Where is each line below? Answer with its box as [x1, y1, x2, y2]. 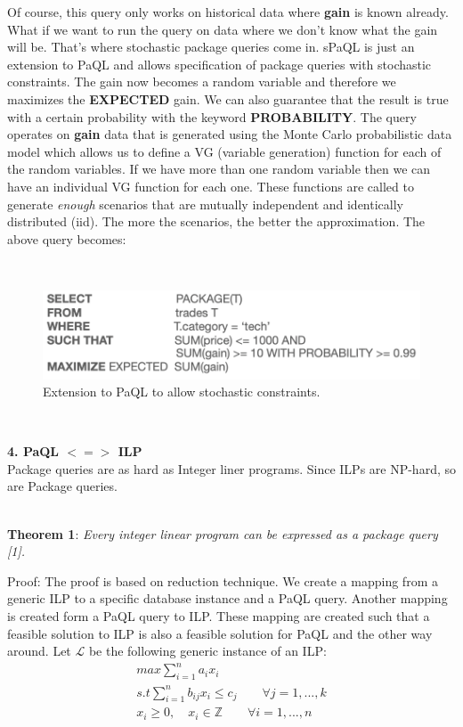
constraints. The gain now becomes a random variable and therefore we [7, 72, 396, 91]
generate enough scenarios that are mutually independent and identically [7, 194, 403, 213]
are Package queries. [7, 477, 118, 495]
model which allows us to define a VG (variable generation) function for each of [7, 142, 442, 160]
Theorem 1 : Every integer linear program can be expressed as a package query [7, 524, 438, 543]
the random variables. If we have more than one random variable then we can [7, 159, 431, 178]
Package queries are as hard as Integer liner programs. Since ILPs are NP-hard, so [7, 459, 456, 478]
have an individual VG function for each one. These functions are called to [7, 176, 414, 195]
